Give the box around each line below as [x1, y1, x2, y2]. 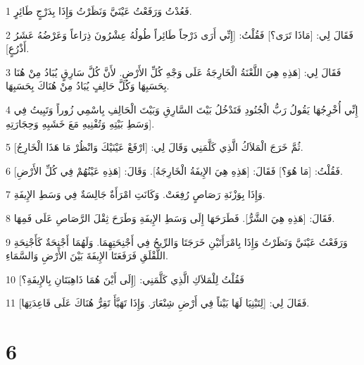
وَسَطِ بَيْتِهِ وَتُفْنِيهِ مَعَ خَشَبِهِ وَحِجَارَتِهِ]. [6, 116, 155, 130]
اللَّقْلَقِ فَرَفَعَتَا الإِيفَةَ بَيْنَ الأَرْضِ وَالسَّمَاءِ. [6, 248, 168, 263]
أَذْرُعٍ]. [6, 41, 30, 56]
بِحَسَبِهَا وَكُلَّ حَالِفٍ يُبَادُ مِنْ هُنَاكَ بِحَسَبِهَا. [6, 78, 170, 93]
